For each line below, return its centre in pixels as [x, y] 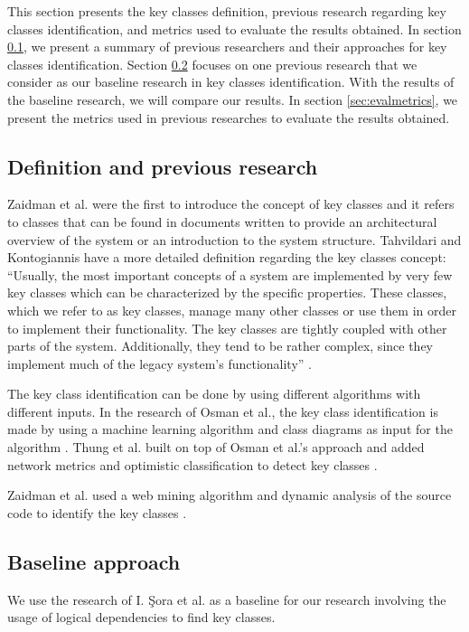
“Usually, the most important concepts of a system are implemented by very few [230, 274]
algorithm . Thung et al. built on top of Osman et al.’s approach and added [216, 447]
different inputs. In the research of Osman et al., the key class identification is [223, 411]
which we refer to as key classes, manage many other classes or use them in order [232, 310]
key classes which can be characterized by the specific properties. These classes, [227, 292]
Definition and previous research [163, 166]
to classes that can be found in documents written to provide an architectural [222, 221]
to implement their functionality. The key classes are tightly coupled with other [227, 328]
